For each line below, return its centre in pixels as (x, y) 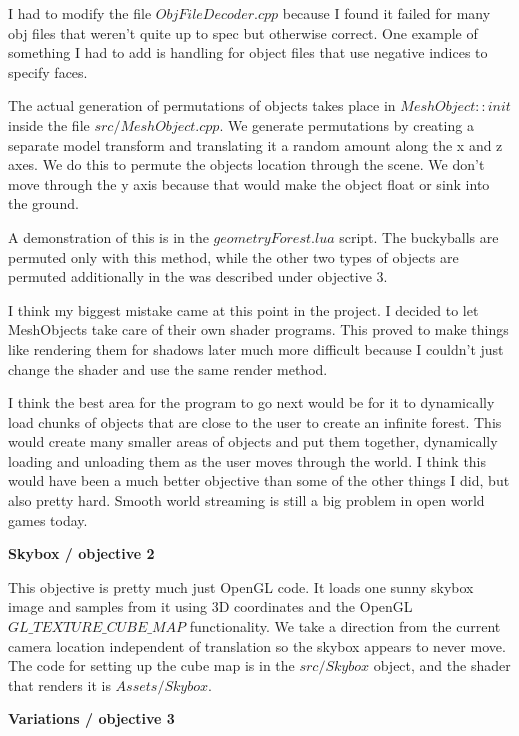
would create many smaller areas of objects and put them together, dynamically (253, 441)
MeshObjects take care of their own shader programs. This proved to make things (258, 329)
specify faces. (48, 71)
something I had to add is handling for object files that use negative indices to (248, 52)
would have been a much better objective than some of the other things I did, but (259, 480)
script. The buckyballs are (419, 236)
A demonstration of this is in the (108, 236)
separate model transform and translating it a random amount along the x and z (255, 144)
